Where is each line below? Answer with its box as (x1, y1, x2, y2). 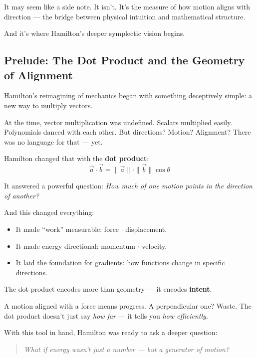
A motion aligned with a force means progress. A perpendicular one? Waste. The (4, 300, 252, 311)
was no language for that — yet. (4, 136, 103, 147)
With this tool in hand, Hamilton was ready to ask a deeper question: (4, 327, 218, 338)
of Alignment (4, 67, 73, 82)
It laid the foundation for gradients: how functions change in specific (15, 257, 225, 268)
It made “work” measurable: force (15, 223, 119, 234)
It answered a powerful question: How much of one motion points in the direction (4, 180, 253, 191)
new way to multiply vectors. (4, 100, 93, 110)
